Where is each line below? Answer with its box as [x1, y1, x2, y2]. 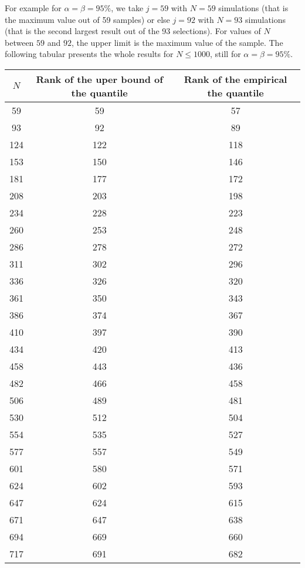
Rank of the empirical [184, 72, 287, 86]
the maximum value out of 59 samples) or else [5, 13, 170, 25]
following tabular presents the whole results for [5, 48, 174, 60]
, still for [210, 48, 241, 60]
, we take [111, 2, 144, 14]
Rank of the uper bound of [36, 72, 163, 86]
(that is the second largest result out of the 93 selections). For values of [5, 25, 261, 37]
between [5, 36, 34, 48]
